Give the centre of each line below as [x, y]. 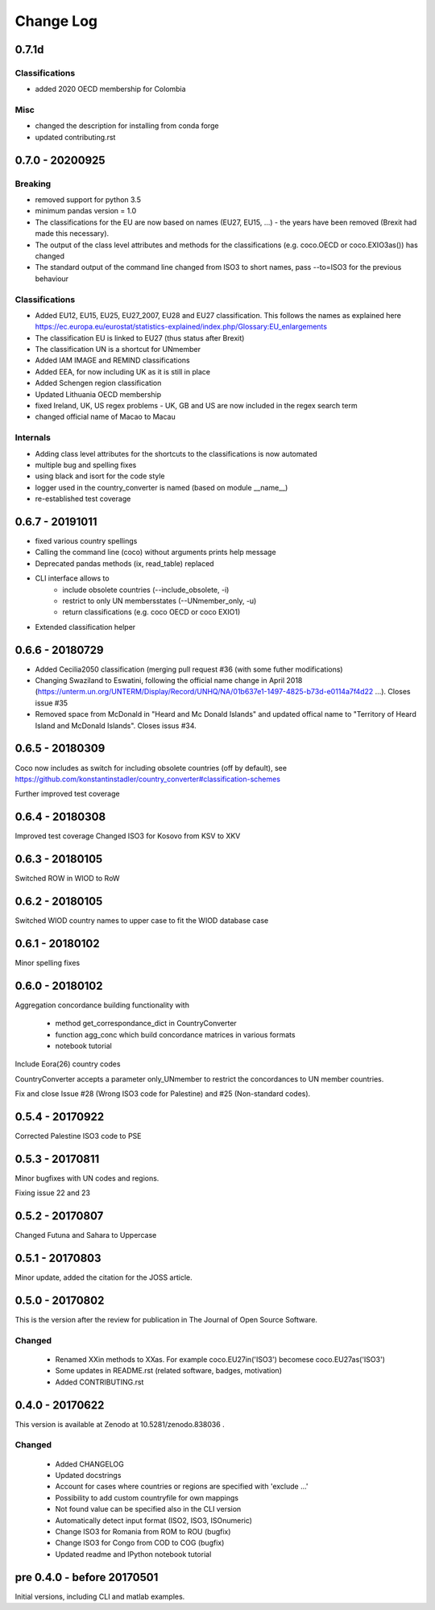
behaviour [52, 279]
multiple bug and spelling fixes [86, 465]
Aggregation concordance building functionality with [102, 1005]
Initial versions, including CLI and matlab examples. [100, 1596]
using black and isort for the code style [100, 476]
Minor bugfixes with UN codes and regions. [87, 1178]
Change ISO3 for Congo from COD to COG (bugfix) [140, 1543]
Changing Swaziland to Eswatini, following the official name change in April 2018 [169, 681]
